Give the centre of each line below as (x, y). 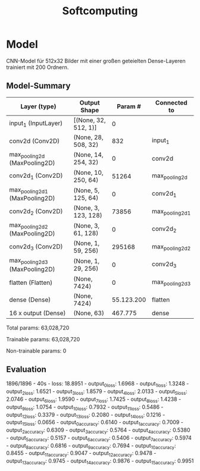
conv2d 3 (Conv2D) (36, 247)
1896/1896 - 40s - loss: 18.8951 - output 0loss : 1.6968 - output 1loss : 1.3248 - (98, 384)
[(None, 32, (90, 120)
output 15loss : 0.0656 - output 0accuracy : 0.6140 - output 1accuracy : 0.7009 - (95, 423)
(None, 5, (87, 190)
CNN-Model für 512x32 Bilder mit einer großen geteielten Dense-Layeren (96, 61)
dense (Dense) (30, 300)
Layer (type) (38, 106)
